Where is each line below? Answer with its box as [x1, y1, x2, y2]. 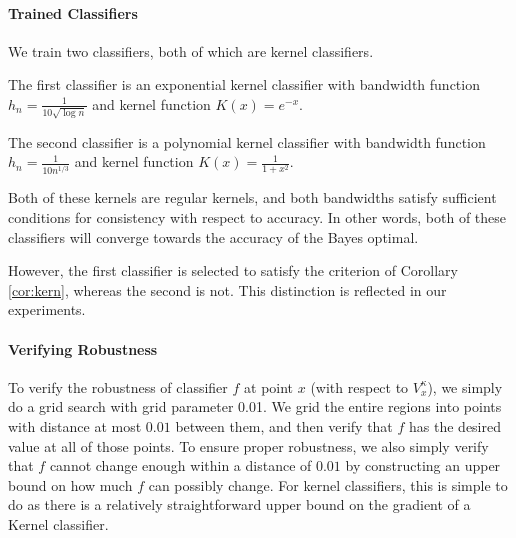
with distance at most [8, 415, 142, 436]
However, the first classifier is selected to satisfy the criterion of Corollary [8, 260, 458, 281]
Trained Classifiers [8, 2, 138, 23]
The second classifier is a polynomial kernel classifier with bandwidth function [8, 131, 486, 152]
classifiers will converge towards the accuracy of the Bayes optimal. [8, 226, 419, 247]
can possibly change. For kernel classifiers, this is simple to [148, 474, 508, 495]
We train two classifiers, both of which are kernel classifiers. [8, 40, 374, 61]
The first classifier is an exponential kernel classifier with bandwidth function [8, 74, 480, 95]
